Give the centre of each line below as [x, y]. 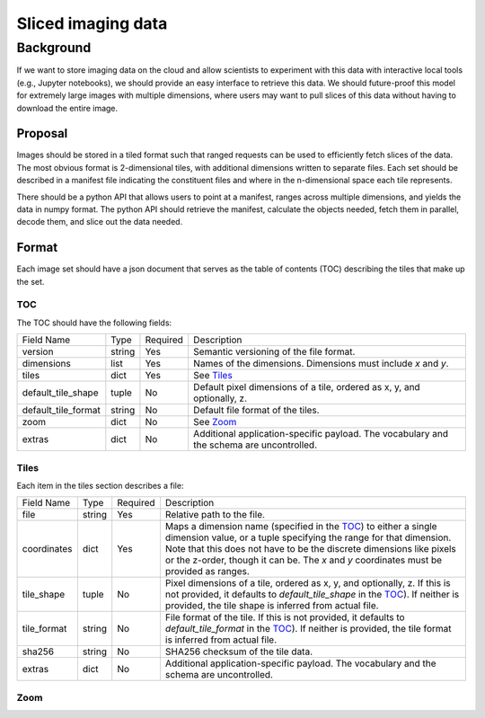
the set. [31, 281]
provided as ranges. [207, 572]
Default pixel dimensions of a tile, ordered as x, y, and [307, 387]
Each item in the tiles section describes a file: [100, 486]
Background [54, 48]
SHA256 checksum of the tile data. [239, 652]
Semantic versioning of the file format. [274, 352]
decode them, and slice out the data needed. [100, 222]
